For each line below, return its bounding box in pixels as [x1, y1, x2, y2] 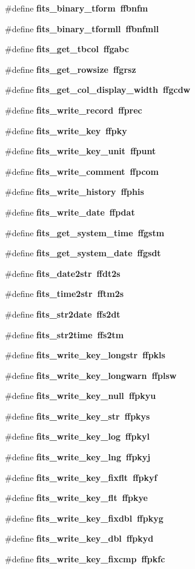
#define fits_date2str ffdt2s [5, 267, 121, 279]
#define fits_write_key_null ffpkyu [5, 389, 156, 402]
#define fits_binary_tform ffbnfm [5, 2, 148, 14]
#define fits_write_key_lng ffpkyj [5, 451, 151, 463]
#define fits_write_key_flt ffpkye [5, 491, 148, 504]
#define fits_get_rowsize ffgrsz [5, 63, 136, 75]
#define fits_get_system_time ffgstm [5, 226, 165, 239]
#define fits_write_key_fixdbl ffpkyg [5, 511, 164, 524]
